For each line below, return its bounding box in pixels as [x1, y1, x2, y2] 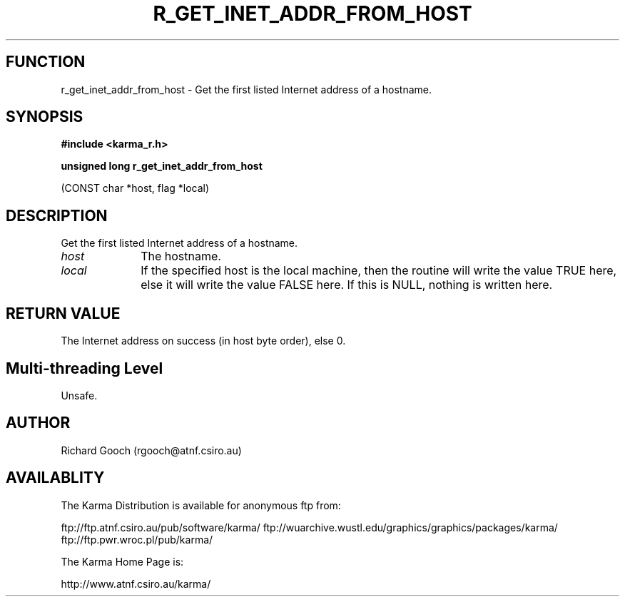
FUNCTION [6, 53, 86, 71]
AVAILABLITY [6, 469, 105, 487]
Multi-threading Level [6, 359, 163, 377]
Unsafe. [61, 389, 98, 402]
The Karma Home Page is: [61, 555, 184, 568]
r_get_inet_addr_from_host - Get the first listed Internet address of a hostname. [61, 83, 432, 96]
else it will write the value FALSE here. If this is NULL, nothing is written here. [141, 277, 553, 292]
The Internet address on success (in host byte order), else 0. [61, 335, 346, 347]
